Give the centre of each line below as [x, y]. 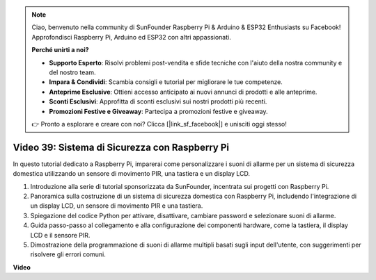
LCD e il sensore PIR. [60, 235]
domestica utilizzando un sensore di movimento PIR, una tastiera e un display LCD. [132, 174]
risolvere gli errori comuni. [68, 254]
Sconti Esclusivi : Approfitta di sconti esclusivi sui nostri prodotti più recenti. [158, 101]
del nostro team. [72, 72]
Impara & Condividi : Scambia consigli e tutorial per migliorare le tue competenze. [166, 82]
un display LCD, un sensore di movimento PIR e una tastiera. [117, 206]
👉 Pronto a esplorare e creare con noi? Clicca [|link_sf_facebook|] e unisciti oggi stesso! [159, 124]
